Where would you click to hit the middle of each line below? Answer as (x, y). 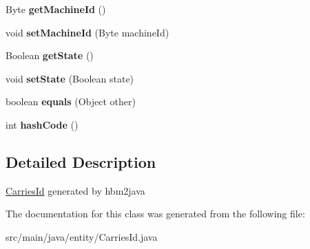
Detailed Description (81, 161)
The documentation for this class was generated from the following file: (155, 214)
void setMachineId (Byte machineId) (87, 32)
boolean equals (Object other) (71, 101)
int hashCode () (42, 124)
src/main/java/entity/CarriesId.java (82, 236)
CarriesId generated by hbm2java (75, 190)
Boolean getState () (50, 55)
